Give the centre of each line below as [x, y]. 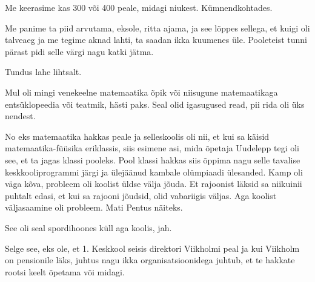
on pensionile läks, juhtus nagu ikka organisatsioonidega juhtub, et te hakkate [150, 260]
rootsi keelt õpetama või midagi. [65, 271]
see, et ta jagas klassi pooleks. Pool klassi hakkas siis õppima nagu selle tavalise [153, 159]
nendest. [20, 116]
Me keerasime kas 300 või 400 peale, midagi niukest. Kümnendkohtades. [139, 7]
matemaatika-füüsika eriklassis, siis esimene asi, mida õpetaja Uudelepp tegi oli [152, 148]
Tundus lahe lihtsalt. [43, 72]
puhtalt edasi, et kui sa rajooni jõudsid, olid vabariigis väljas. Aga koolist [141, 195]
